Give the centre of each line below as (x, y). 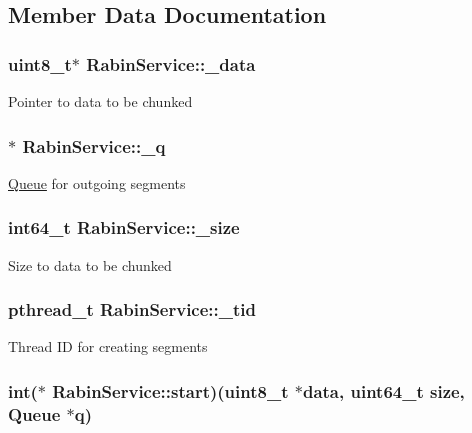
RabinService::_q (94, 145)
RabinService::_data (171, 63)
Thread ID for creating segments (108, 346)
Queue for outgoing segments (97, 182)
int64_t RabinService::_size (124, 227)
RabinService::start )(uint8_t (170, 390)
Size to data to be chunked (90, 264)
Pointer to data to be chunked (100, 101)
